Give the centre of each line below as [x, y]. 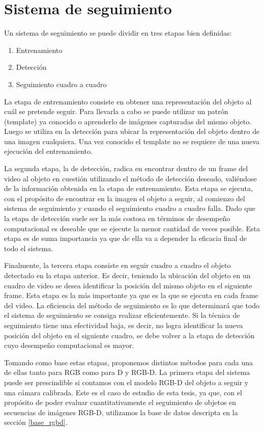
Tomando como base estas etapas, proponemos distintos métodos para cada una [129, 362]
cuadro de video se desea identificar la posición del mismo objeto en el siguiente [128, 285]
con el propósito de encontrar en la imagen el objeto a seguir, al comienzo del [125, 198]
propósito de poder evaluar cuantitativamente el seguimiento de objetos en [120, 402]
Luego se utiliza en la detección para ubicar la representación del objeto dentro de [132, 131]
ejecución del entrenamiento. [48, 151]
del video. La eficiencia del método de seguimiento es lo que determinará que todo [132, 305]
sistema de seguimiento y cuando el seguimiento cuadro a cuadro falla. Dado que [130, 208]
